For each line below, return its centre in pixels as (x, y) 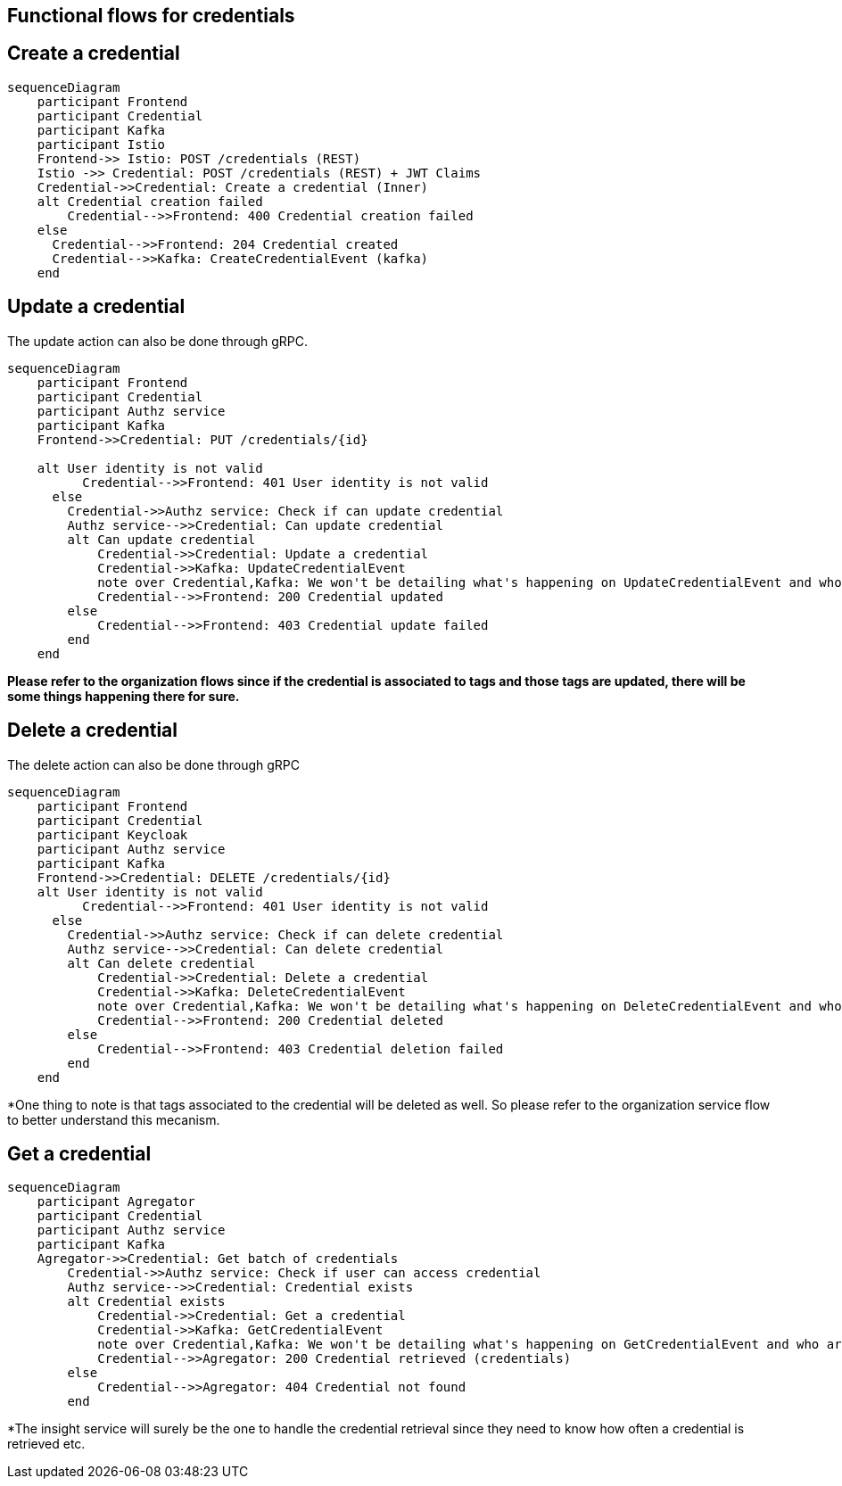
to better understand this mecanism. (114, 1119)
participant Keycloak (112, 834)
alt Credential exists (146, 1302)
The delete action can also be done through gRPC (154, 764)
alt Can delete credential (161, 963)
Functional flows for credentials (151, 16)
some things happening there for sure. (124, 696)
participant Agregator (116, 1202)
